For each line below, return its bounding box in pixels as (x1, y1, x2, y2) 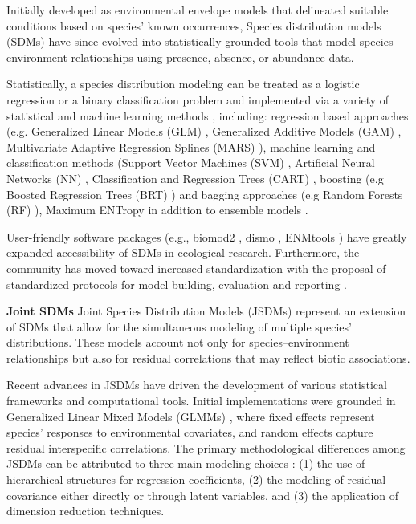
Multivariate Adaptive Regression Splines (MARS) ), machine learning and (6, 138, 376, 155)
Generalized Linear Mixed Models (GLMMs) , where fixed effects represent (6, 408, 375, 424)
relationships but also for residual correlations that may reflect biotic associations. (6, 349, 410, 366)
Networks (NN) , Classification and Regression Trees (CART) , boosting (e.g (6, 169, 384, 186)
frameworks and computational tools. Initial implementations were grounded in (6, 392, 396, 409)
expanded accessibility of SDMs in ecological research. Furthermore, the (6, 244, 360, 261)
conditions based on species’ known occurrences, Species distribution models (6, 17, 381, 34)
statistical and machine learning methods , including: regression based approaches (6, 107, 409, 124)
